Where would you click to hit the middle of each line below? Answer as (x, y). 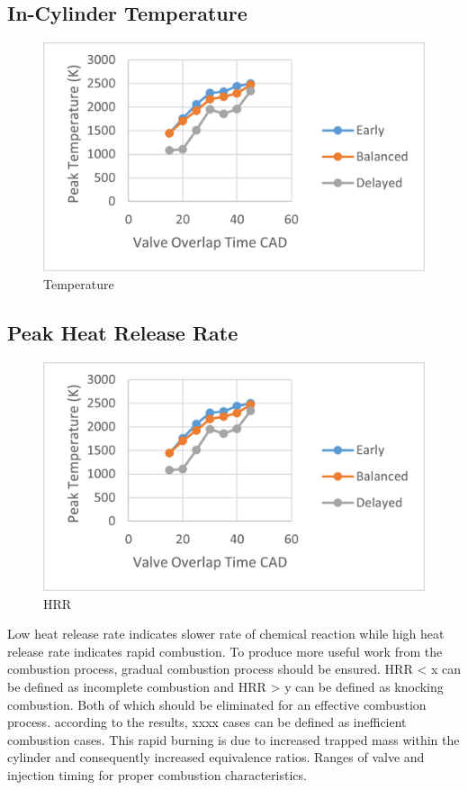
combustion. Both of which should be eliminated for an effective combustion (217, 704)
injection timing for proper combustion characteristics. (157, 775)
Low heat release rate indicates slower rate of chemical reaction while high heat (226, 634)
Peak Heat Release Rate (123, 333)
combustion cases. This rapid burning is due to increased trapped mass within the (234, 739)
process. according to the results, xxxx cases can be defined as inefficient (207, 722)
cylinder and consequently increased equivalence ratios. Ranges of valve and (216, 757)
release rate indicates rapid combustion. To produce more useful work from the (225, 651)
